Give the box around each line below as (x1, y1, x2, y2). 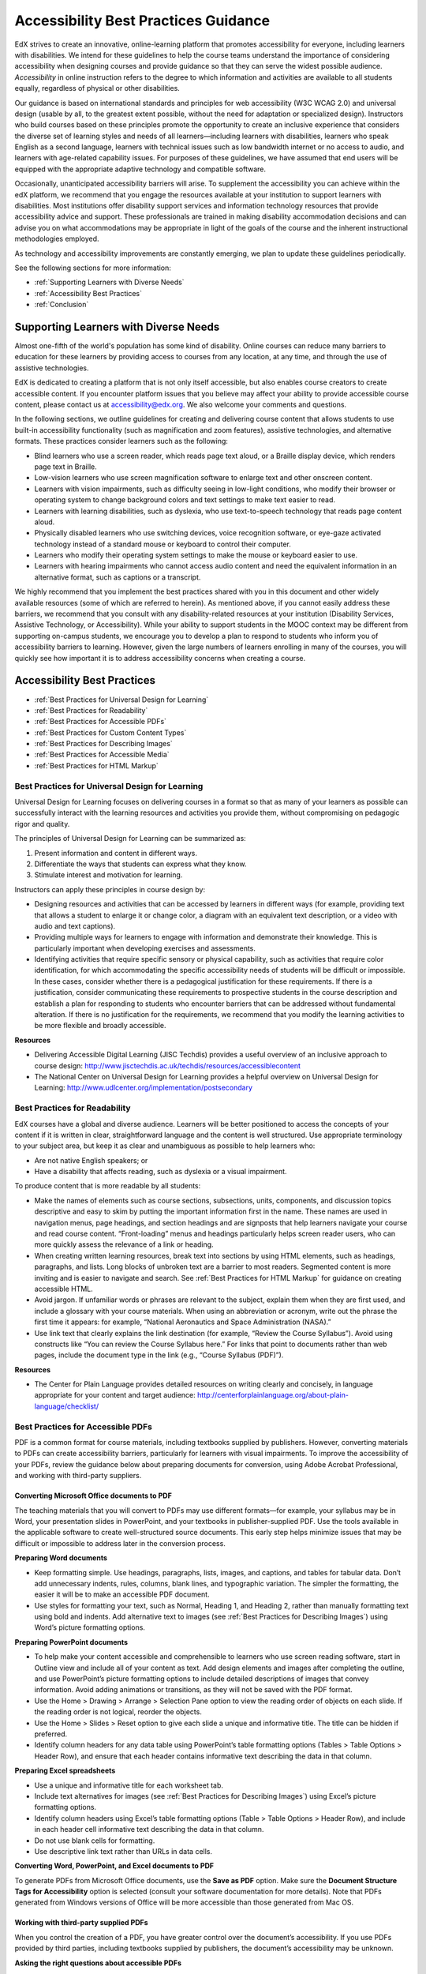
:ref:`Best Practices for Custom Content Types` (34, 727, 187, 737)
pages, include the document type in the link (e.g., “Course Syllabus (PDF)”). (34, 1350, 284, 1360)
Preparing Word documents (14, 1553, 108, 1563)
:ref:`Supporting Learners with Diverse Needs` (34, 277, 185, 287)
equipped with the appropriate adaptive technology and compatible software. (14, 164, 267, 174)
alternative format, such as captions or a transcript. (34, 572, 201, 582)
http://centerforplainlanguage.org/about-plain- (197, 1390, 349, 1400)
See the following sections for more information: (14, 263, 171, 272)
